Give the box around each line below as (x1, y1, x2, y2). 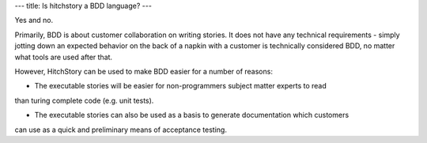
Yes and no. (14, 16, 54, 25)
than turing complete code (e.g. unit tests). (14, 96, 154, 105)
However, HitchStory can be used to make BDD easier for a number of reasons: (14, 66, 273, 76)
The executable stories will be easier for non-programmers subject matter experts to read (34, 81, 327, 91)
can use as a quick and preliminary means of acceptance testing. (14, 125, 227, 134)
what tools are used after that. (14, 52, 113, 62)
